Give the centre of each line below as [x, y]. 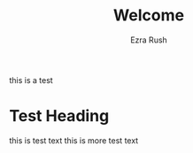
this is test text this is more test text [74, 140]
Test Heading [59, 116]
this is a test [31, 80]
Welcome [149, 15]
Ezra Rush [149, 40]
